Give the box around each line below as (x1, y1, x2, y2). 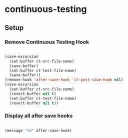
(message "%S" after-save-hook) (4, 128, 72, 133)
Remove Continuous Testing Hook (4, 38, 89, 45)
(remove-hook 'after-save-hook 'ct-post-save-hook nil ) (4, 77, 123, 82)
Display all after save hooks (4, 112, 73, 119)
